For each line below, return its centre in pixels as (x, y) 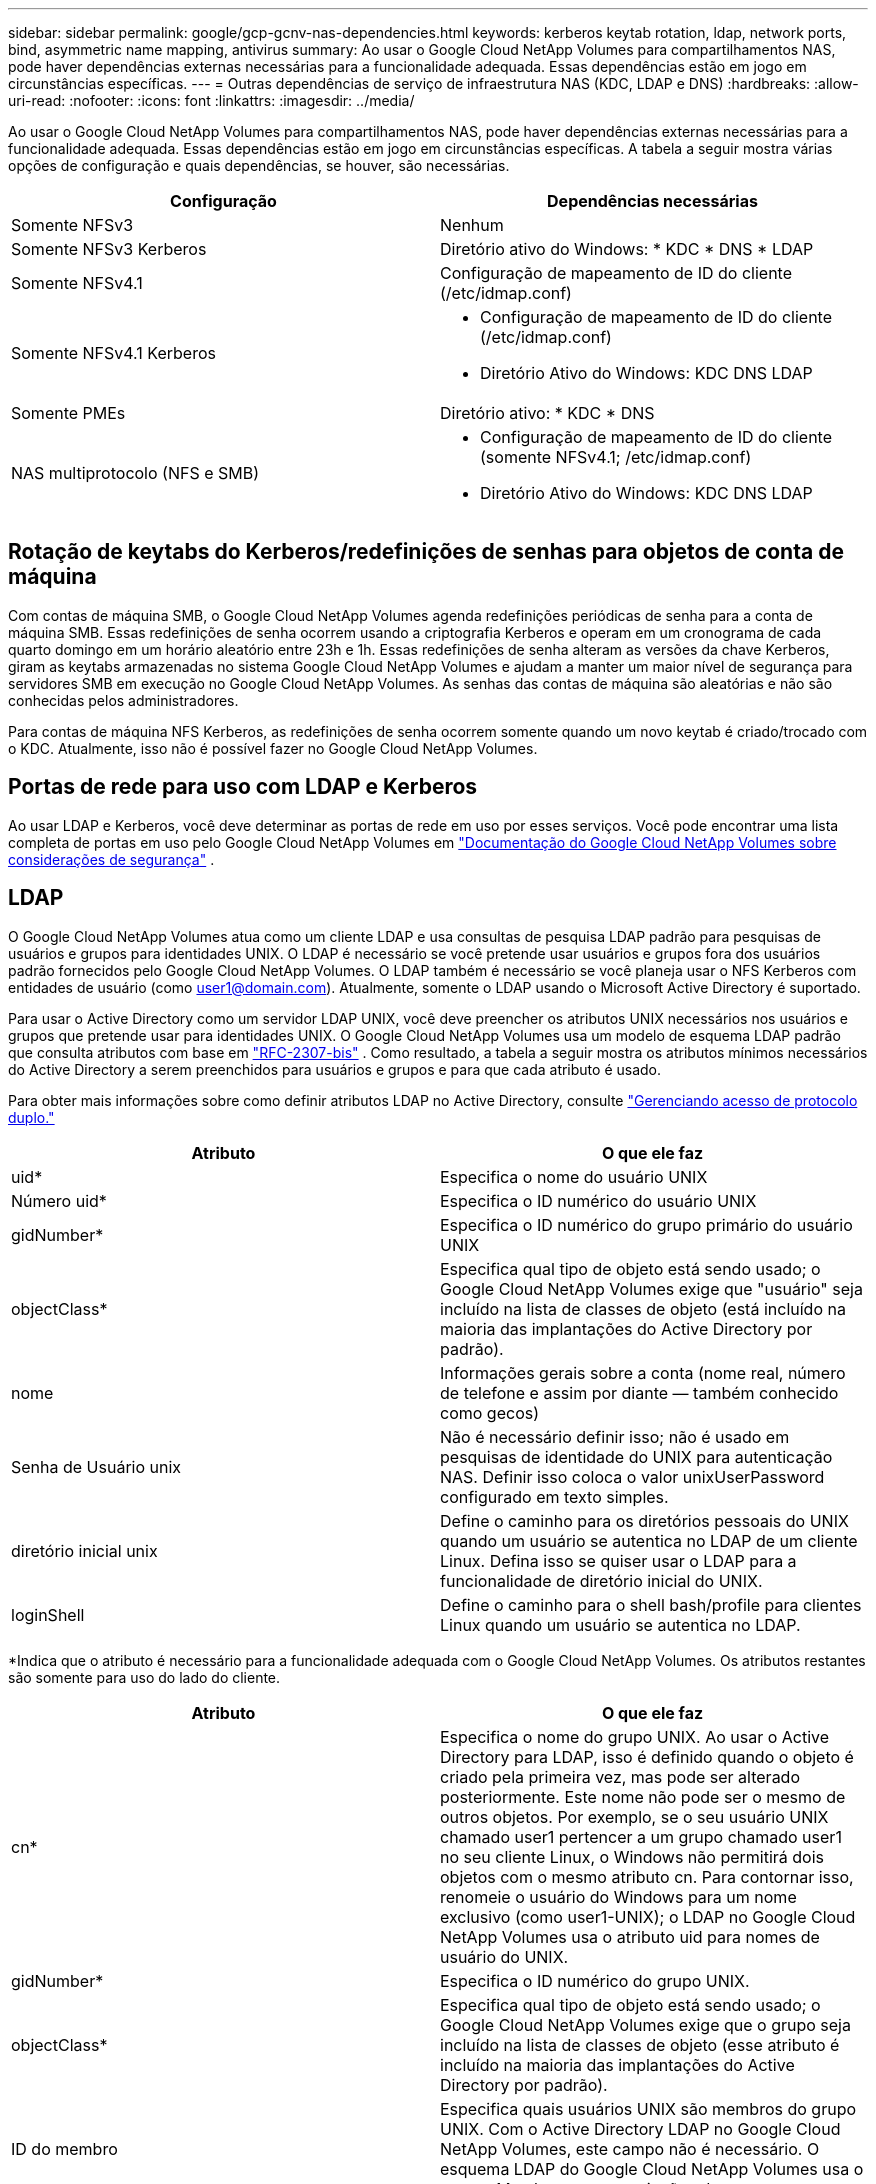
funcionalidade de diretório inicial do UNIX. (601, 1580)
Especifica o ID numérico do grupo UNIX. (595, 1980)
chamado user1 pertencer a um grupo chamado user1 (641, 1836)
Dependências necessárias (652, 201)
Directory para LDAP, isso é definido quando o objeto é (647, 1756)
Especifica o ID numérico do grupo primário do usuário (646, 1224)
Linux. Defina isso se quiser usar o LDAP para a (618, 1560)
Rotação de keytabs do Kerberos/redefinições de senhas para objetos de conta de (426, 552)
